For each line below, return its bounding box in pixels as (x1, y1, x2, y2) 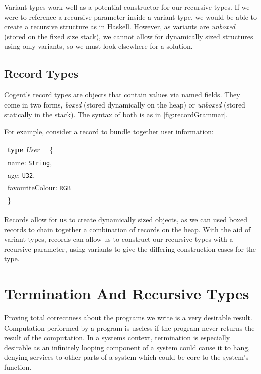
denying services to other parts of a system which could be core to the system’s (4, 352, 249, 362)
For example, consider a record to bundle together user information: (4, 126, 214, 136)
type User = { (8, 144, 53, 155)
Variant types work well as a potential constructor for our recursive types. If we (4, 2, 250, 12)
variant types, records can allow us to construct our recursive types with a (4, 234, 233, 244)
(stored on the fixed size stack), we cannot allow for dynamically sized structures (4, 31, 253, 41)
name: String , (8, 157, 52, 168)
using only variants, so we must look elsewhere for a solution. (4, 41, 193, 51)
